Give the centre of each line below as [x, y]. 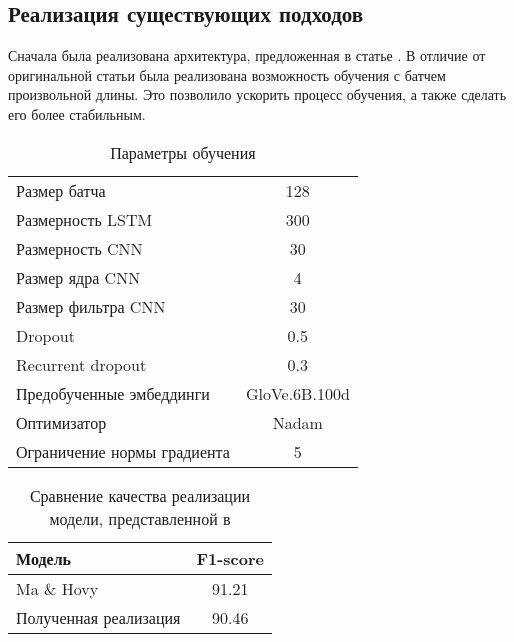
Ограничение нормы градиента [123, 451]
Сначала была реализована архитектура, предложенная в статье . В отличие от [247, 55]
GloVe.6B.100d [297, 393]
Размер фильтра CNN [91, 306]
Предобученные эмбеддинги [113, 393]
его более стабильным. [77, 113]
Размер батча [61, 190]
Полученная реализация [98, 617]
